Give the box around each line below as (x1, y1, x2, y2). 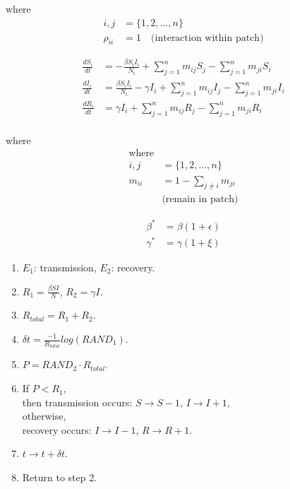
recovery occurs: (22, 422, 92, 437)
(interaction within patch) (151, 33, 264, 43)
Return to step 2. (22, 470, 97, 485)
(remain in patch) (162, 194, 238, 205)
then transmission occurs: (22, 394, 133, 409)
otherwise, (22, 408, 66, 423)
